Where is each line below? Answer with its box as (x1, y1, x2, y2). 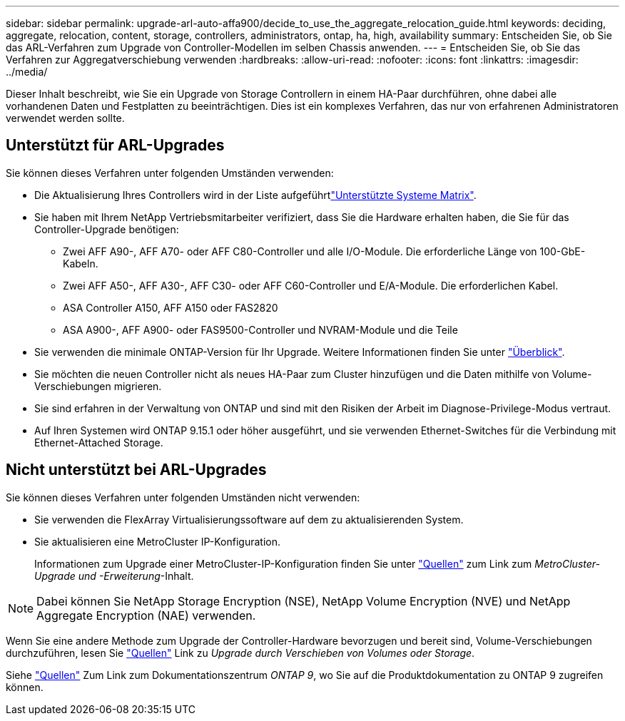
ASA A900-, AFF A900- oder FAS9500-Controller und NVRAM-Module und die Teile (63, 323, 458, 336)
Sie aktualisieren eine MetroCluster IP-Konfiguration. (34, 535, 280, 548)
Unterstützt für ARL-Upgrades (6, 136, 225, 155)
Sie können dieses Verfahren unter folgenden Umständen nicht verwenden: (6, 491, 360, 503)
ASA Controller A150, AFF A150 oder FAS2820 (63, 301, 278, 314)
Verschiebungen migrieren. (34, 379, 162, 392)
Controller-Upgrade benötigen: (34, 223, 179, 235)
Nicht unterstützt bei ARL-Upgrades (6, 461, 267, 479)
